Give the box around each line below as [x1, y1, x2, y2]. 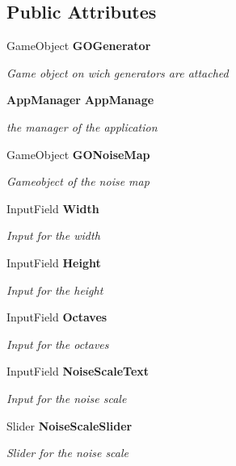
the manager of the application [6, 118, 158, 135]
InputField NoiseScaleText [6, 363, 150, 380]
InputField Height [6, 254, 101, 271]
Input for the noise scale [6, 389, 127, 406]
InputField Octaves [6, 309, 107, 325]
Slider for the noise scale [6, 444, 129, 461]
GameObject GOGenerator [6, 37, 151, 54]
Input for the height [6, 281, 103, 298]
